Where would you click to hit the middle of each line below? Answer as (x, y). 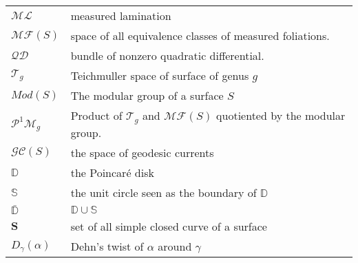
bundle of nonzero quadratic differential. (167, 55)
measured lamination (121, 15)
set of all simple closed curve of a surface (169, 227)
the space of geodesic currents (142, 152)
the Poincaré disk (112, 172)
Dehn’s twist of (107, 246)
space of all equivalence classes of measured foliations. (200, 35)
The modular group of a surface (147, 95)
